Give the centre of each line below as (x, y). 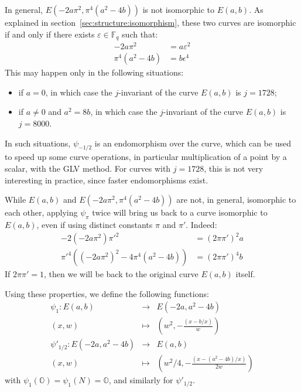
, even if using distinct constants (95, 224)
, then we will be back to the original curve (121, 274)
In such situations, (38, 143)
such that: (140, 34)
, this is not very (234, 168)
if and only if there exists (50, 34)
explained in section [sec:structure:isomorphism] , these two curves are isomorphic (150, 22)
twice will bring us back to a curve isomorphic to (180, 212)
